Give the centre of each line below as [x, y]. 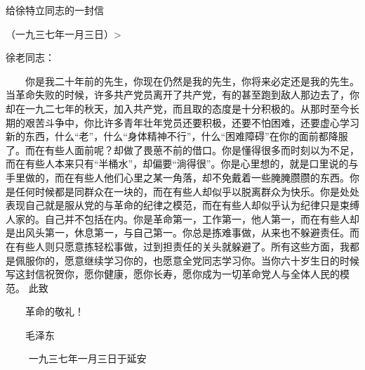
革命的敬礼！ [54, 311]
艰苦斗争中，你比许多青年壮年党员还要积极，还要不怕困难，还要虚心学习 [192, 122]
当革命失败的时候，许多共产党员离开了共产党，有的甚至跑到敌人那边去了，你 [182, 95]
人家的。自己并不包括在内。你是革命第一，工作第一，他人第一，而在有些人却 [182, 218]
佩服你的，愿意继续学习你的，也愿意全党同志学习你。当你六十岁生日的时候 [187, 260]
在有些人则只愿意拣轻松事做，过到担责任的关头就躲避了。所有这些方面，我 [178, 246]
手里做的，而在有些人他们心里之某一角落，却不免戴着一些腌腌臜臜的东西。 [178, 177]
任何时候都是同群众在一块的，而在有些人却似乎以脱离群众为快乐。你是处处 [187, 191]
